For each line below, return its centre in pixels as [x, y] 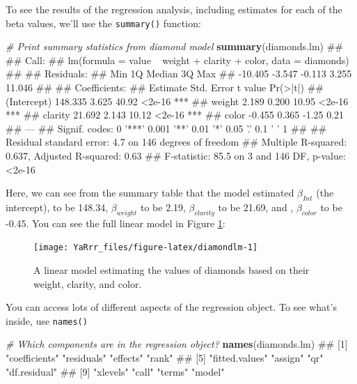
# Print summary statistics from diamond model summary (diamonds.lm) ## [174, 46]
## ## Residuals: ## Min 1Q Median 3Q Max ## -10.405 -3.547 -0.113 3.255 [179, 74]
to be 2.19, [163, 207]
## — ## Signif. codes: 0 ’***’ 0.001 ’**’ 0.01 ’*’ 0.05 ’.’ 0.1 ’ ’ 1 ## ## [166, 128]
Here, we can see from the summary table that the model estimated [150, 193]
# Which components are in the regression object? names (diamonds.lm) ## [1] [177, 344]
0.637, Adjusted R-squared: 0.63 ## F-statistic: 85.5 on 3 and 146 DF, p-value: [176, 155]
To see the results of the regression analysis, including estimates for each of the [174, 9]
